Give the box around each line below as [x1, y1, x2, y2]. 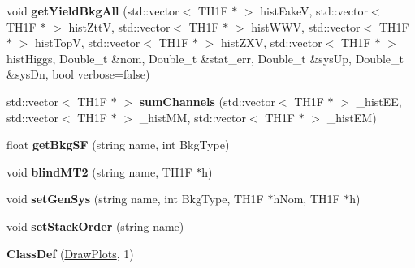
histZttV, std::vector [68, 18, 171, 35]
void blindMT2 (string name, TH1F [6, 163, 192, 180]
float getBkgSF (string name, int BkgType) [6, 136, 230, 153]
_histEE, [356, 92, 402, 109]
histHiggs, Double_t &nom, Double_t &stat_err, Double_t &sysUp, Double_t [6, 49, 404, 66]
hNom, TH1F [273, 190, 340, 207]
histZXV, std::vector [221, 34, 322, 51]
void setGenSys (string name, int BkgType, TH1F [6, 190, 264, 207]
